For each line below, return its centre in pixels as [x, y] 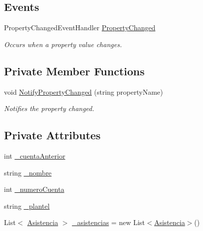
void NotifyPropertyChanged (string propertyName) [84, 91]
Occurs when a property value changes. [63, 44]
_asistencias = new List [108, 222]
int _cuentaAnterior [35, 155]
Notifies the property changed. [49, 108]
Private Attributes [52, 135]
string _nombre [28, 172]
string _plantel [27, 205]
